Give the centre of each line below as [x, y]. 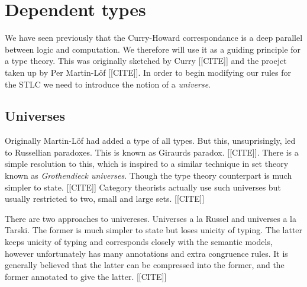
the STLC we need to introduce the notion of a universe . [108, 84]
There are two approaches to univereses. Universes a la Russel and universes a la [151, 218]
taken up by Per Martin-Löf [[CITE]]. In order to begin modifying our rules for [148, 72]
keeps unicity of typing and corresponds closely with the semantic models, [139, 242]
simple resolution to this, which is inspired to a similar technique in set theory [147, 164]
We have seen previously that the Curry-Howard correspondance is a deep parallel [154, 38]
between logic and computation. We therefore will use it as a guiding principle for [153, 49]
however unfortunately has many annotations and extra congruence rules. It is [146, 253]
